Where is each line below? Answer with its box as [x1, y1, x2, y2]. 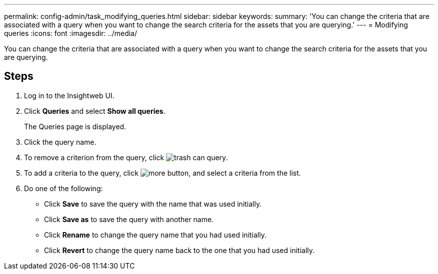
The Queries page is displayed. [24, 122, 126, 131]
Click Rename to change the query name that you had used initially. [44, 230, 266, 239]
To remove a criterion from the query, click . [24, 153, 228, 162]
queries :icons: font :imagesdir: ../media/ [4, 29, 137, 37]
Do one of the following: [24, 184, 103, 193]
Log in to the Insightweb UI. [24, 91, 114, 100]
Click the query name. [24, 137, 96, 146]
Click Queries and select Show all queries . [24, 106, 165, 115]
